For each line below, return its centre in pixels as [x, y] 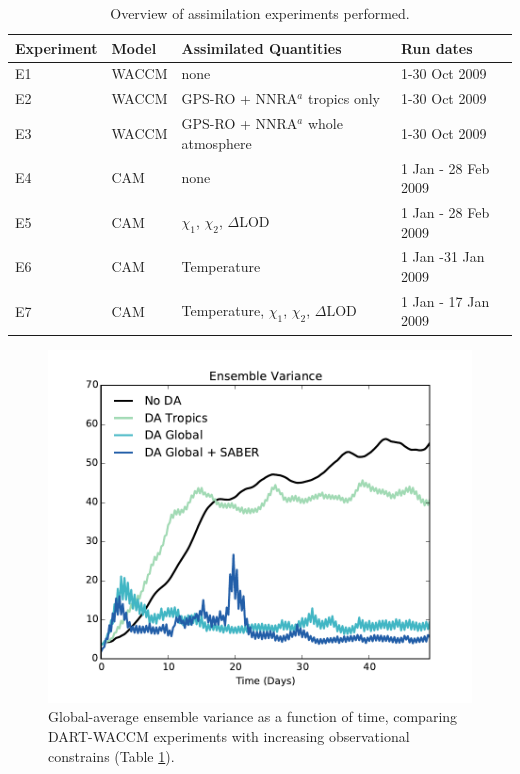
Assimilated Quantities [261, 47]
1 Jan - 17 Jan [445, 300]
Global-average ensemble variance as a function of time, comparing [253, 716]
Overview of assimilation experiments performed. [260, 13]
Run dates [436, 47]
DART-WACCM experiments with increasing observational [229, 736]
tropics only [344, 98]
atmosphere [216, 142]
